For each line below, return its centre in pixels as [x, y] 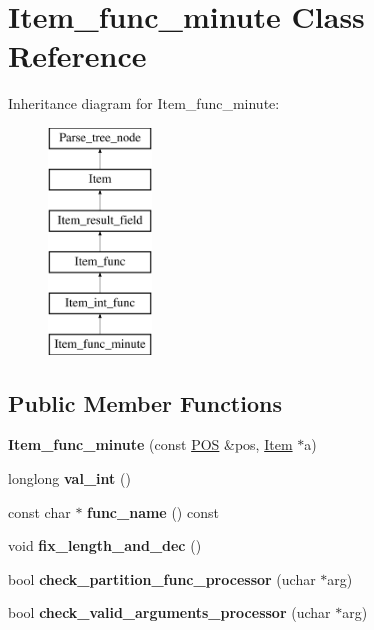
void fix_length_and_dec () [105, 545]
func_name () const [153, 511]
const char [39, 511]
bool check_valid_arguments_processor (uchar [169, 612]
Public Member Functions [145, 402]
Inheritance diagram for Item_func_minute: [144, 103]
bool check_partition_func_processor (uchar [162, 578]
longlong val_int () [69, 478]
